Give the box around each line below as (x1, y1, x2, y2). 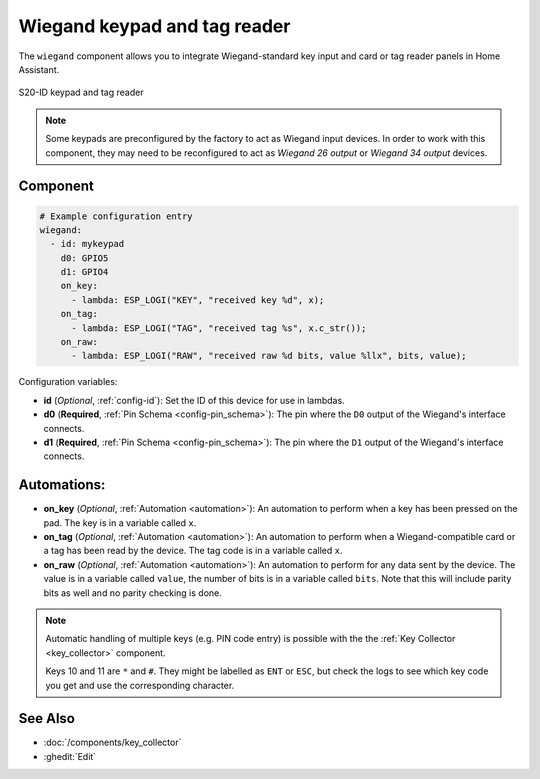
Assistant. (18, 63, 60, 75)
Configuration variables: (18, 376, 118, 388)
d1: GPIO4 (60, 266, 109, 278)
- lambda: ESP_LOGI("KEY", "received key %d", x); (71, 294, 325, 305)
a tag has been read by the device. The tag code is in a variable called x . (43, 545, 343, 557)
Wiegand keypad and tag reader (18, 15, 291, 37)
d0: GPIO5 (60, 252, 109, 264)
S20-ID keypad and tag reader (18, 86, 144, 99)
